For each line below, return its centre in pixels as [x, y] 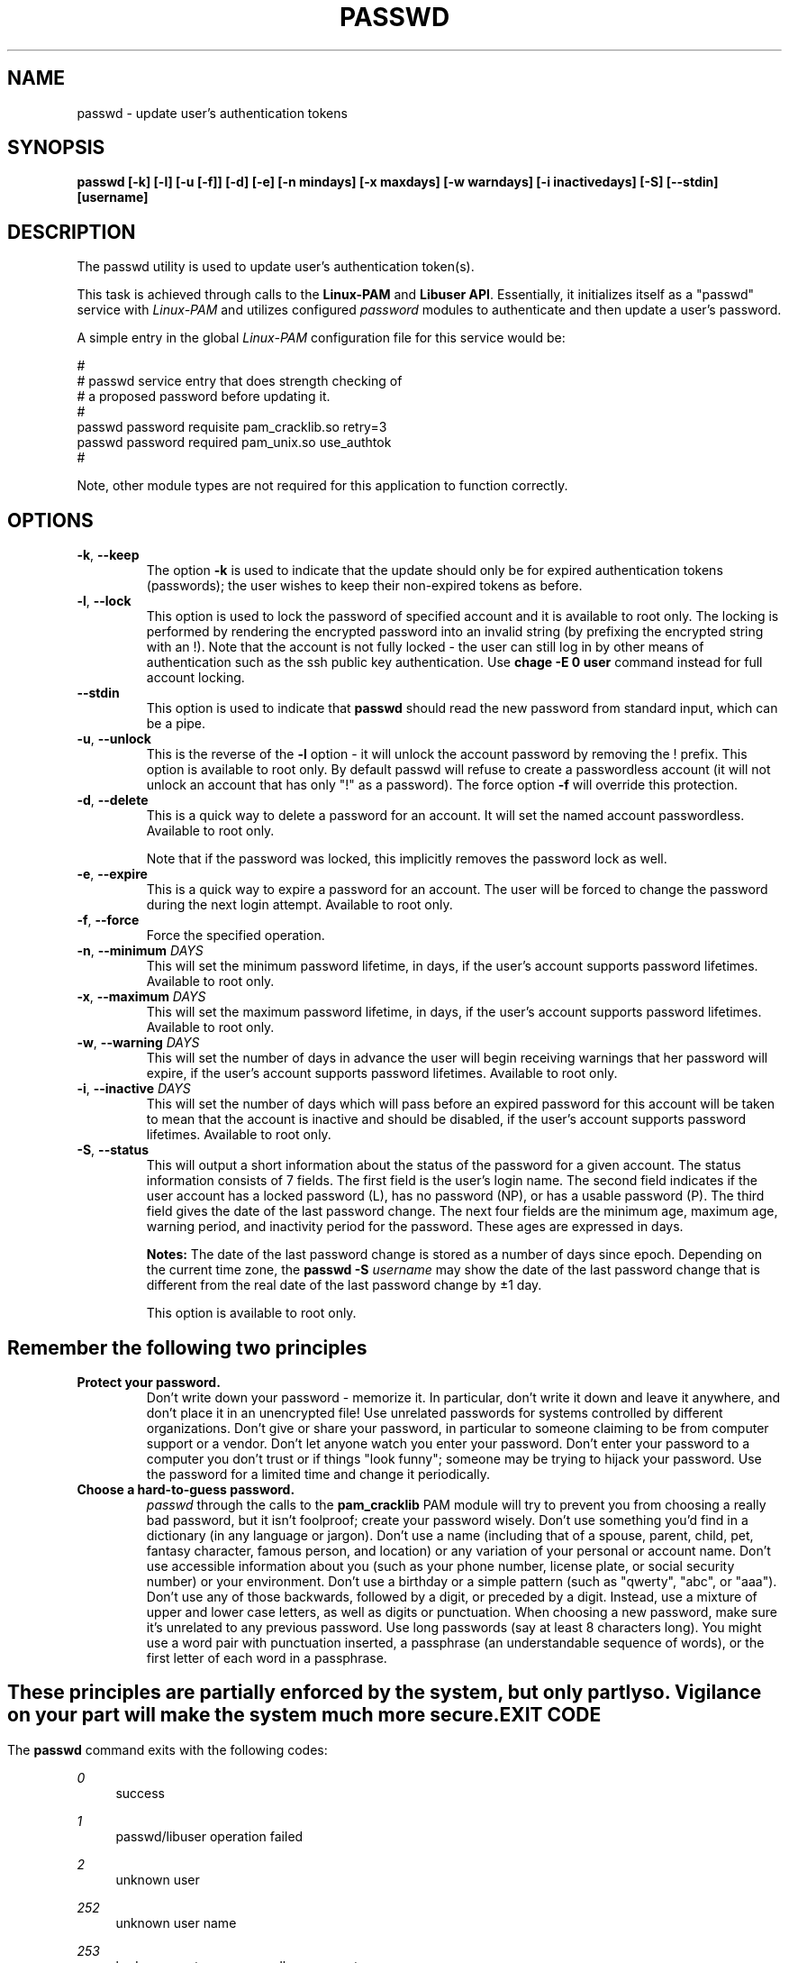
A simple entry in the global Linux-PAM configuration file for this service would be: [321, 338]
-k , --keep [108, 555]
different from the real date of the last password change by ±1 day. [344, 1285]
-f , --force [108, 920]
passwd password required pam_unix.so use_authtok [234, 443]
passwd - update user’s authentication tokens [212, 113]
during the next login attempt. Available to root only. [299, 905]
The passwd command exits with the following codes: [168, 1749]
